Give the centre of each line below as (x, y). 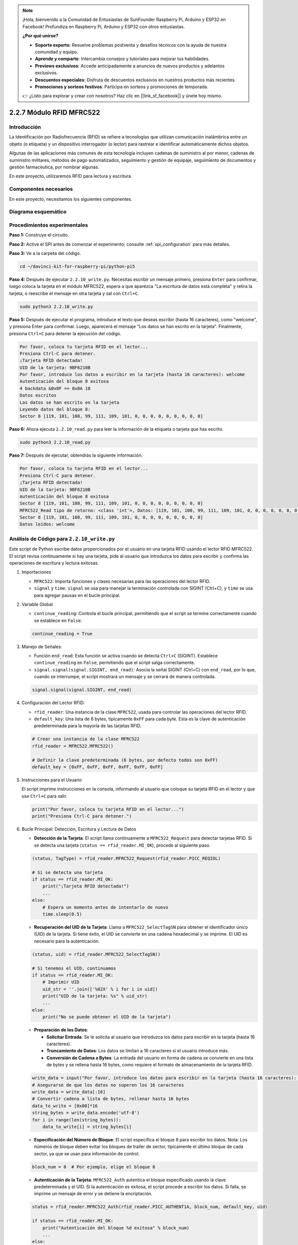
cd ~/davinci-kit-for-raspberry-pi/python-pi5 (77, 267)
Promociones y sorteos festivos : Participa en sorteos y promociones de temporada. (122, 87)
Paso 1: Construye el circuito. (39, 235)
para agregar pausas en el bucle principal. (77, 595)
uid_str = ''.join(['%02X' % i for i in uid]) (100, 989)
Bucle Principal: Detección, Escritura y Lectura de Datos (79, 829)
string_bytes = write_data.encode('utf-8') (86, 1113)
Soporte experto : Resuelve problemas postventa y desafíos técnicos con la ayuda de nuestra (131, 45)
